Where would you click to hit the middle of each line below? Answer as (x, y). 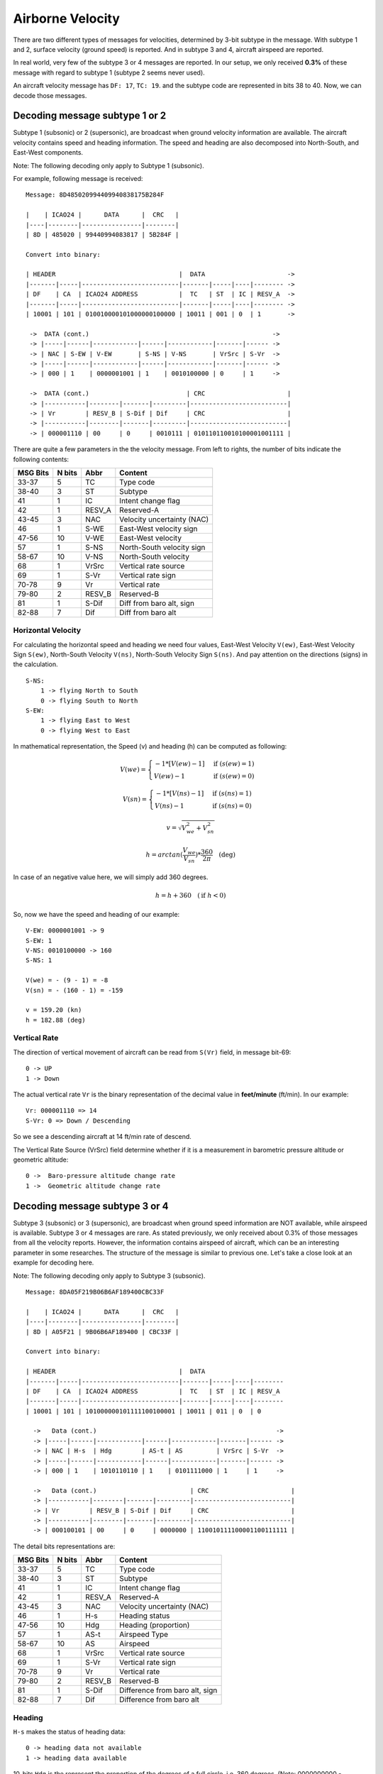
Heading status (145, 1616)
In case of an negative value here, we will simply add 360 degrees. (111, 877)
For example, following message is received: (78, 178)
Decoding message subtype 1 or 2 (90, 116)
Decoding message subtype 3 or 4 (91, 1206)
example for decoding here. (54, 1262)
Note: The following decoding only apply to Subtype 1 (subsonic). (109, 165)
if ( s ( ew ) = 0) (234, 776)
